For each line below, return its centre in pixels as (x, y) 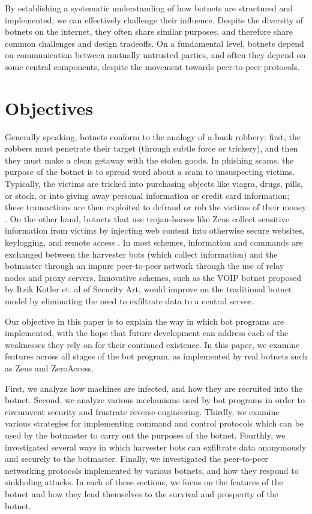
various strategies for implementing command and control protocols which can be (154, 423)
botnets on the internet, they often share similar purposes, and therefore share (149, 31)
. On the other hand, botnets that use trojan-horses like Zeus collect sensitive (147, 218)
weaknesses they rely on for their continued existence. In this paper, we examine (152, 344)
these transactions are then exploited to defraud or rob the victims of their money (156, 207)
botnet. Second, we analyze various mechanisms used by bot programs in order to (155, 400)
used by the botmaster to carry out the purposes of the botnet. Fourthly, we (145, 435)
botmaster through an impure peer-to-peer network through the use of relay (145, 266)
